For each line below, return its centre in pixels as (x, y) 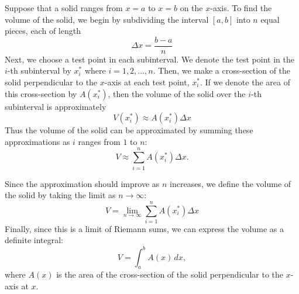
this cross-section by (41, 93)
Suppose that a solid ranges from (64, 8)
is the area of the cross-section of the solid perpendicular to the (170, 274)
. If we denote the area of (245, 82)
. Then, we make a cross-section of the (222, 70)
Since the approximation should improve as (82, 183)
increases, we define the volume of (231, 183)
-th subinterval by (39, 70)
